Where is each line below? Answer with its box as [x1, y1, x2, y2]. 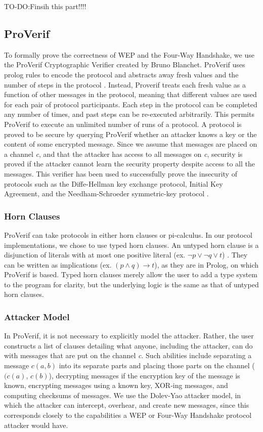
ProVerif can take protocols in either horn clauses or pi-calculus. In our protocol [4, 229, 252, 240]
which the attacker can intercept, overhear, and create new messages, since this [4, 400, 249, 410]
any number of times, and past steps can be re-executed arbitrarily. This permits [4, 109, 254, 119]
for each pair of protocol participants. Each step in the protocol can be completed [4, 99, 257, 109]
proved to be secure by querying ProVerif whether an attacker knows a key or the [4, 128, 257, 139]
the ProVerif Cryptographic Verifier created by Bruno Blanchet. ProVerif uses [4, 59, 245, 70]
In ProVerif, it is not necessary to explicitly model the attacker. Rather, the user [4, 330, 254, 341]
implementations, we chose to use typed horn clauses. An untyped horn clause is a [4, 239, 259, 250]
